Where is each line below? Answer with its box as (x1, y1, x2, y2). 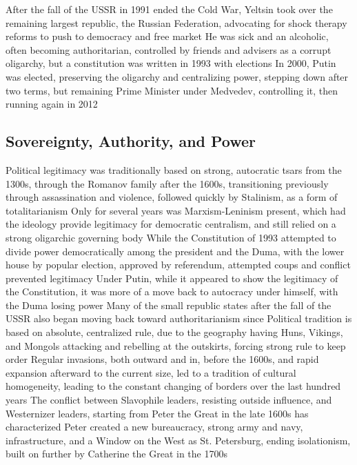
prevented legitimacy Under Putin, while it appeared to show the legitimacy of (6, 270, 338, 285)
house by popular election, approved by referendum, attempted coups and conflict (6, 257, 351, 272)
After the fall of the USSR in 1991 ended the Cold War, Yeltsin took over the (6, 2, 333, 16)
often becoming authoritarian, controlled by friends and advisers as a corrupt (6, 42, 331, 57)
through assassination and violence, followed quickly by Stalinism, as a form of (6, 190, 338, 204)
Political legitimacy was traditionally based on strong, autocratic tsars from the (6, 162, 342, 177)
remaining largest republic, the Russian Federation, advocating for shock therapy (6, 15, 347, 30)
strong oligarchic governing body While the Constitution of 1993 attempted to (6, 230, 336, 244)
